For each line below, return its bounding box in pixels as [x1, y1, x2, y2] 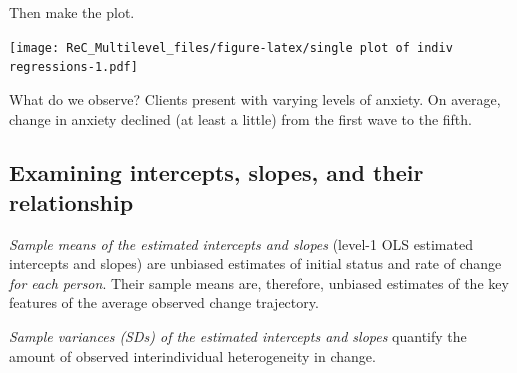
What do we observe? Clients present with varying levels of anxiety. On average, [9, 88, 501, 109]
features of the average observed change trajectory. [9, 292, 319, 313]
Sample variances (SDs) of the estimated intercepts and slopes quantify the [9, 326, 467, 347]
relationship [9, 186, 134, 217]
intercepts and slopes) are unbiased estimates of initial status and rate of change [9, 253, 502, 274]
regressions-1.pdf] [9, 60, 138, 75]
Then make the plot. [9, 2, 135, 22]
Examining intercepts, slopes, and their [9, 157, 424, 188]
